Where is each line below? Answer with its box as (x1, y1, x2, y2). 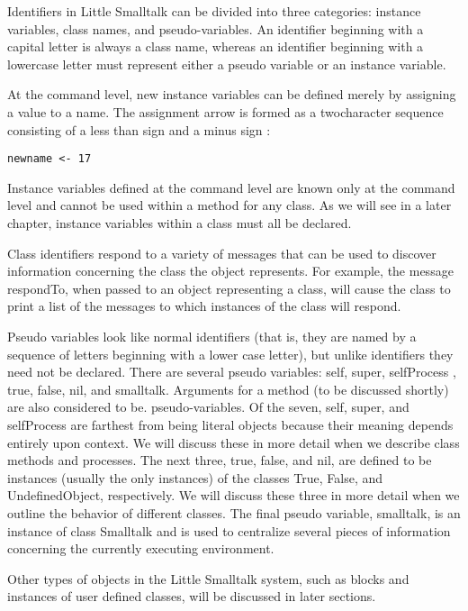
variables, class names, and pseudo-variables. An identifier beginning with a (7, 19, 424, 38)
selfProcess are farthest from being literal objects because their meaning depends (7, 415, 454, 433)
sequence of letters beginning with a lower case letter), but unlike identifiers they (7, 344, 454, 363)
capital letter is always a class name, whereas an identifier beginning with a (7, 37, 424, 56)
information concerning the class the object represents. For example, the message (7, 261, 454, 280)
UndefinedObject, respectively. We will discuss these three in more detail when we (7, 486, 460, 505)
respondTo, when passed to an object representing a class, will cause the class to (7, 278, 451, 297)
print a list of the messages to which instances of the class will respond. (7, 296, 401, 315)
